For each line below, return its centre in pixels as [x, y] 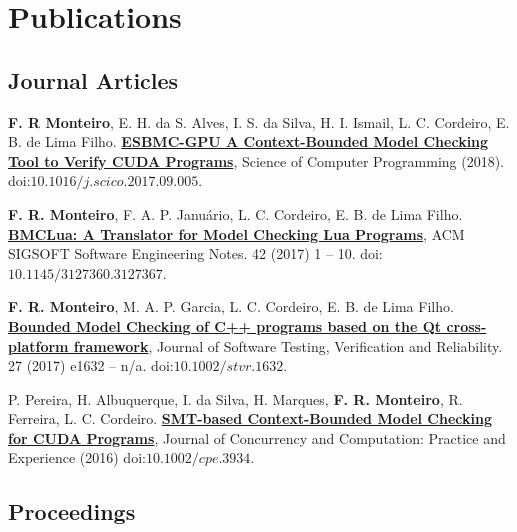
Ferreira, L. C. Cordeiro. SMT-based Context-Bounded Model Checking [250, 418]
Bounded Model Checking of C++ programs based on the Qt [225, 325]
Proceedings [72, 511]
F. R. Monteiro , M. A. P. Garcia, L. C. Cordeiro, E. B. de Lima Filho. [231, 306]
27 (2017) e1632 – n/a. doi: [91, 365]
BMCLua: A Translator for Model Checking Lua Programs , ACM [236, 233]
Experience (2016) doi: [77, 457]
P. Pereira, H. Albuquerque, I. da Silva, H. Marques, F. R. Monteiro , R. [235, 398]
